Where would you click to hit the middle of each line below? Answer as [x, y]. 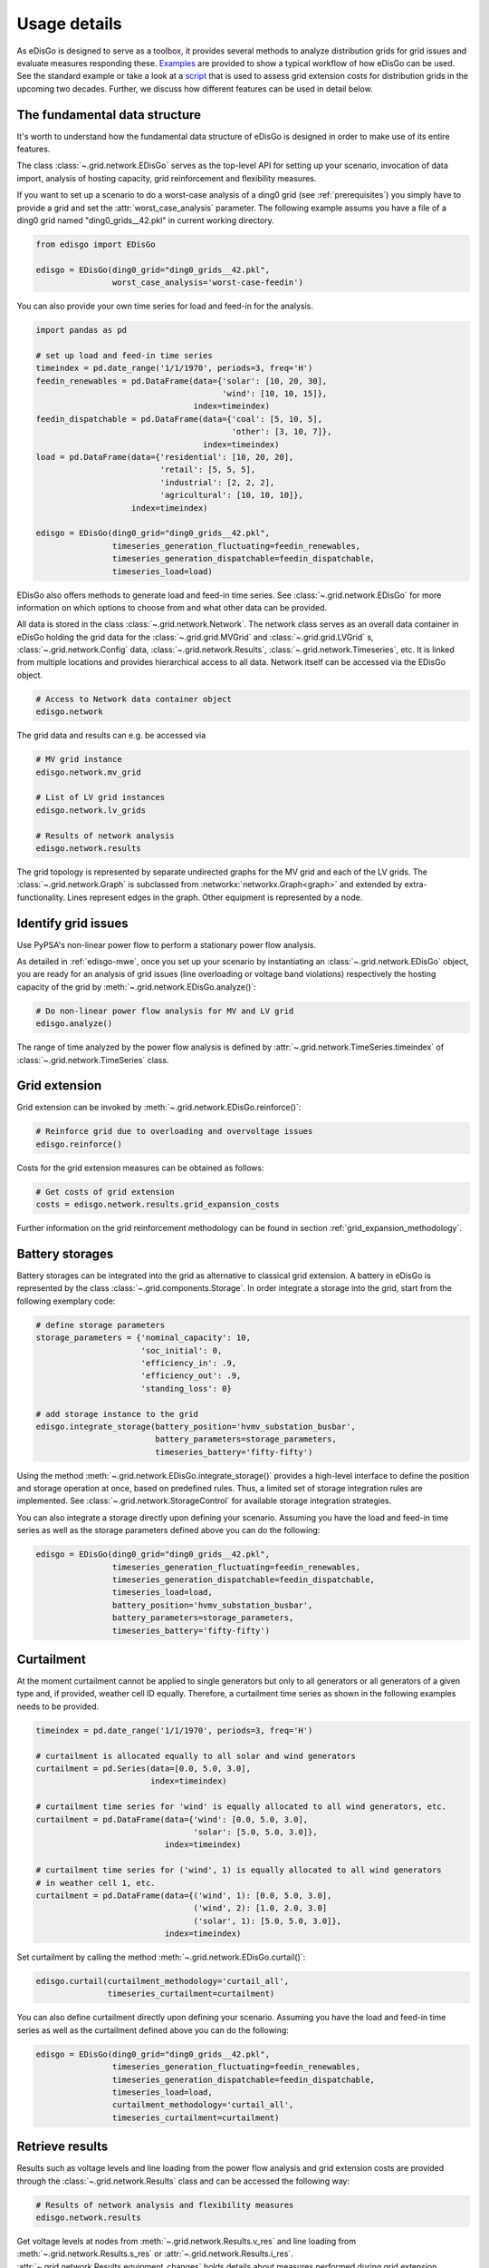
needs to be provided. [58, 1706]
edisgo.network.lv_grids [91, 810]
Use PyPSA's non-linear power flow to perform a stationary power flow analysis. [167, 944]
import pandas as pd [81, 330]
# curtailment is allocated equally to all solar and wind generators [196, 1756]
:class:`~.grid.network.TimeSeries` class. [93, 1060]
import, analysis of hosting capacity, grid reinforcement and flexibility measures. [167, 178]
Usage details [69, 24]
